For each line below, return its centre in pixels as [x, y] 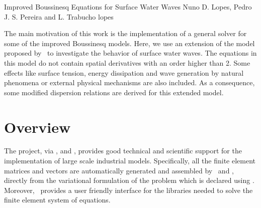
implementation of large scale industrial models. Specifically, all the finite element [130, 161]
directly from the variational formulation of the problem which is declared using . [129, 180]
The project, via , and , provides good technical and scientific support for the [123, 151]
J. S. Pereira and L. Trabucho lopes [59, 16]
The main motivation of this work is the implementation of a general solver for [125, 33]
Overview [37, 127]
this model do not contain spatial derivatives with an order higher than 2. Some [127, 62]
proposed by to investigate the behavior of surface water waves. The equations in [130, 53]
